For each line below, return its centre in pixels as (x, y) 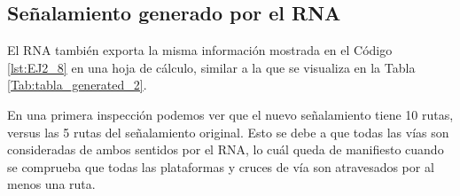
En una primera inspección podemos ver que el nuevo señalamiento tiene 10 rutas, (230, 114)
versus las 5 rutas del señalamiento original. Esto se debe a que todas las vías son (228, 132)
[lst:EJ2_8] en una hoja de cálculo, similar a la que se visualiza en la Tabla (211, 67)
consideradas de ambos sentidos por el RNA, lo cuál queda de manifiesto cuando (226, 149)
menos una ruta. (51, 184)
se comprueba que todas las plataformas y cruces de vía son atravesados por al (221, 166)
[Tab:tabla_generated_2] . (77, 85)
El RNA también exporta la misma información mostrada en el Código (200, 50)
